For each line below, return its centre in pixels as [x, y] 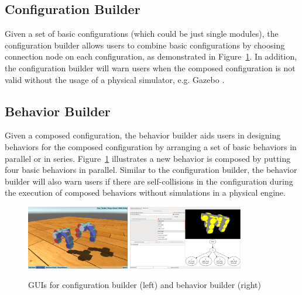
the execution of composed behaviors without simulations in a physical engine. [145, 192]
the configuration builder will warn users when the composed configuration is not [150, 67]
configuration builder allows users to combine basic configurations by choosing [145, 45]
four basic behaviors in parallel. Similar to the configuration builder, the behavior [151, 170]
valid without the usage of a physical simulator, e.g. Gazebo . [115, 79]
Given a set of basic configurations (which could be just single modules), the [142, 34]
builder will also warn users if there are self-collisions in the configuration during [149, 181]
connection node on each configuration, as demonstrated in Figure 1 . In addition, [151, 56]
